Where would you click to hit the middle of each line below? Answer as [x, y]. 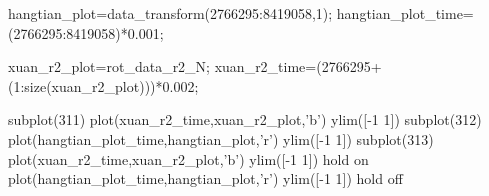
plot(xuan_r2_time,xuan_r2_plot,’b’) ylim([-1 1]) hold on [188, 158]
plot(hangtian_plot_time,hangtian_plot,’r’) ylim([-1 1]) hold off [205, 178]
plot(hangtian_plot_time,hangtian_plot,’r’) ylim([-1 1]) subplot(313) [221, 138]
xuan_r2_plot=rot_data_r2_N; [109, 66]
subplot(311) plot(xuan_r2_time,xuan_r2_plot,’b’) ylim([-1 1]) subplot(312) [245, 119]
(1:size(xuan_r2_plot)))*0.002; [103, 85]
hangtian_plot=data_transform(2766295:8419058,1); [170, 13]
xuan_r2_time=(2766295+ [298, 66]
